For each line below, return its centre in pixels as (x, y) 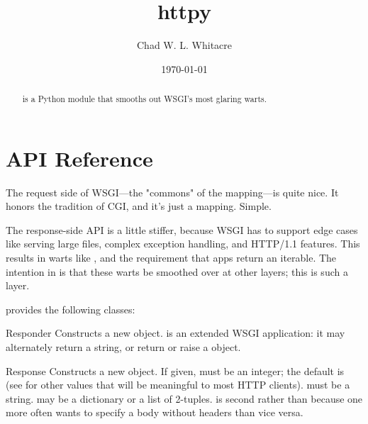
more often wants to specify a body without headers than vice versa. (155, 412)
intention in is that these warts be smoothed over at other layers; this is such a (177, 271)
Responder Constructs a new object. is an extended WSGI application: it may (175, 333)
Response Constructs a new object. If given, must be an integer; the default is (175, 370)
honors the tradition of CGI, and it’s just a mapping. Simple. (139, 206)
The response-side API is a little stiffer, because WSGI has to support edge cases (182, 229)
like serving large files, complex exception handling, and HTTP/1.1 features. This (183, 244)
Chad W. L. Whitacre (184, 45)
